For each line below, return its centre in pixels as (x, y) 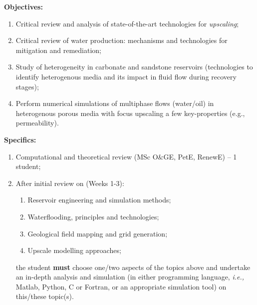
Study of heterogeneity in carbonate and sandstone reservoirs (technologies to (134, 67)
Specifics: (20, 139)
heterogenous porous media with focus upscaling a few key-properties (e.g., (130, 113)
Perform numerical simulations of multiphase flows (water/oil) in (115, 103)
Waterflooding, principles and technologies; (93, 216)
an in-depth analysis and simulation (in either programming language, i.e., (130, 277)
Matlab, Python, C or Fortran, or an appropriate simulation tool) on (121, 286)
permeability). (37, 123)
